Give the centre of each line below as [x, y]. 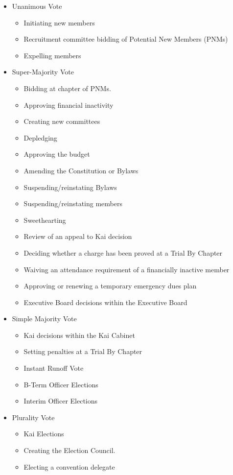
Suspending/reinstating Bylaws [70, 187]
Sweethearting [45, 220]
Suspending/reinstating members [73, 203]
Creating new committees [62, 121]
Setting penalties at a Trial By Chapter [83, 351]
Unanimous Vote [37, 6]
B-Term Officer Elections [61, 384]
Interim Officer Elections [61, 401]
